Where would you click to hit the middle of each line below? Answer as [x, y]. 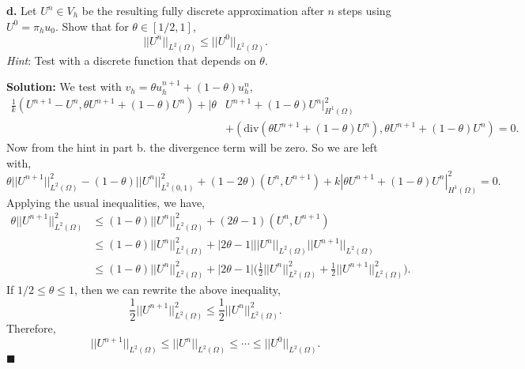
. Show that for [92, 26]
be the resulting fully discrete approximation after [203, 10]
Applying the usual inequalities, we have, [106, 202]
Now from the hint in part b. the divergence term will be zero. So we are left [192, 147]
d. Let [22, 10]
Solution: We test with [64, 87]
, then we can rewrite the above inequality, [177, 290]
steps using [364, 10]
